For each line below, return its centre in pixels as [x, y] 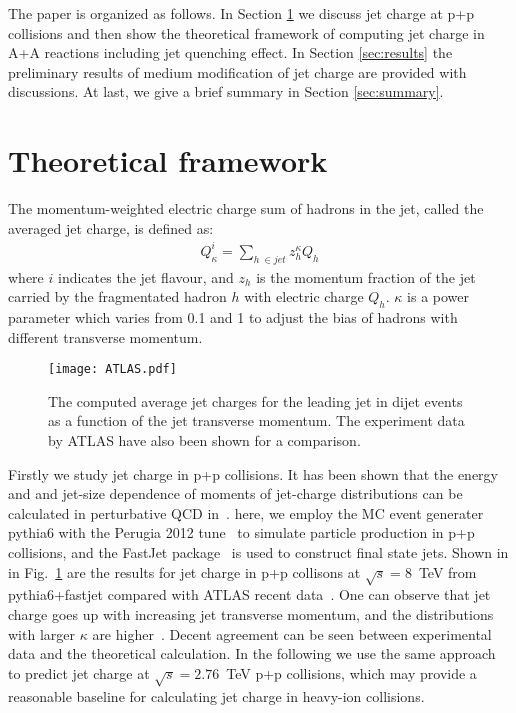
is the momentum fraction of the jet [366, 276]
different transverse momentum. [105, 336]
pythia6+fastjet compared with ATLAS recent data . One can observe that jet [249, 594]
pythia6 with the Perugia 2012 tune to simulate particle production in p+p [241, 532]
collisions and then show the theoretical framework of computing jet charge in [246, 32]
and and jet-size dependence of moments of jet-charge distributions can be [235, 493]
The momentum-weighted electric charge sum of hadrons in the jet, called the [246, 208]
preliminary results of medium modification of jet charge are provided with [237, 71]
